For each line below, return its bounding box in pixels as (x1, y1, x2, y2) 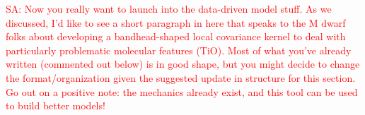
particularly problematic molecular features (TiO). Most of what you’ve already (6, 42, 352, 57)
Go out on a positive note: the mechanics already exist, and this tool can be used (6, 84, 358, 99)
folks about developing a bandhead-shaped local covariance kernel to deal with (6, 29, 346, 44)
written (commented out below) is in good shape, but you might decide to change (6, 56, 360, 71)
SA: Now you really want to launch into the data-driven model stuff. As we (6, 1, 332, 16)
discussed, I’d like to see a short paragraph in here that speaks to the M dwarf (6, 15, 346, 30)
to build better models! (6, 98, 105, 113)
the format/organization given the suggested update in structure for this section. (6, 70, 356, 85)
